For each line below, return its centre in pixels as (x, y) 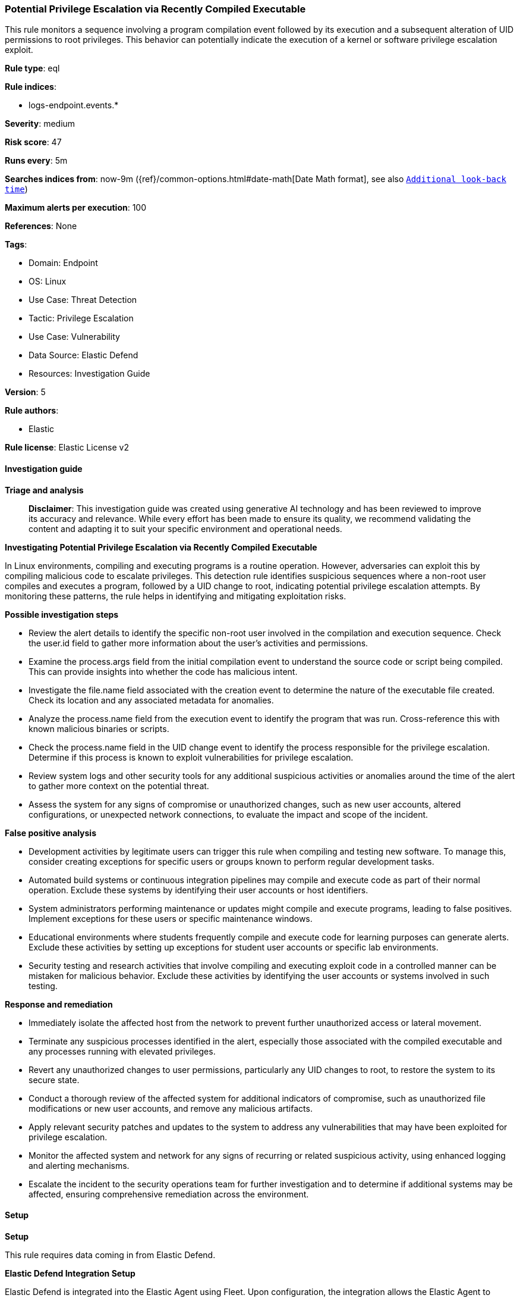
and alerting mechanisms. (79, 1165)
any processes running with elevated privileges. (122, 1051)
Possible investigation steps (62, 614)
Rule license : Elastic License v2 (67, 448)
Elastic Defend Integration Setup (70, 1273)
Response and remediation (59, 1004)
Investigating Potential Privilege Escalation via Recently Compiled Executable (161, 547)
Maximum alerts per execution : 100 (76, 208)
